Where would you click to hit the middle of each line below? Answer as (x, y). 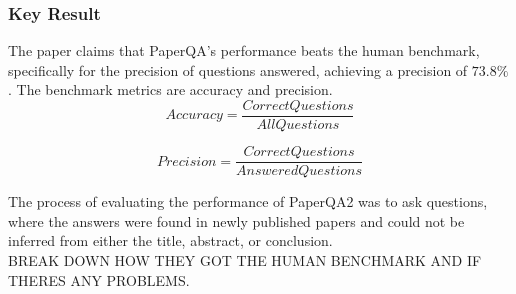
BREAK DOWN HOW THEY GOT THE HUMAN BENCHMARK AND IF (245, 259)
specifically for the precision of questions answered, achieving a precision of (238, 69)
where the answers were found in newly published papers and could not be (236, 220)
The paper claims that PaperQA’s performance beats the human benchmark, (244, 50)
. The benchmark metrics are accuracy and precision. (170, 89)
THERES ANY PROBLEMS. (99, 279)
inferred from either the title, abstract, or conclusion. (170, 240)
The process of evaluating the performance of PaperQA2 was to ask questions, (248, 201)
